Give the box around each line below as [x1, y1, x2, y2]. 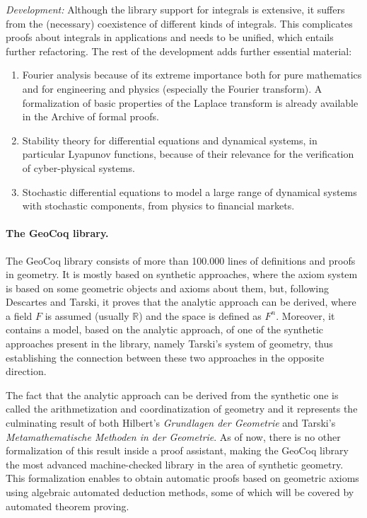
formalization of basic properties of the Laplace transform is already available [22, 95, 359, 110]
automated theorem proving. [6, 498, 129, 513]
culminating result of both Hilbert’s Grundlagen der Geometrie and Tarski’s [6, 415, 336, 430]
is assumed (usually [45, 308, 129, 323]
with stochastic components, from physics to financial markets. [22, 198, 295, 213]
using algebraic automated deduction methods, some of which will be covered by [6, 485, 354, 500]
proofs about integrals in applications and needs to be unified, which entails [6, 30, 334, 45]
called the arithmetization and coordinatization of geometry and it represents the [6, 401, 358, 416]
